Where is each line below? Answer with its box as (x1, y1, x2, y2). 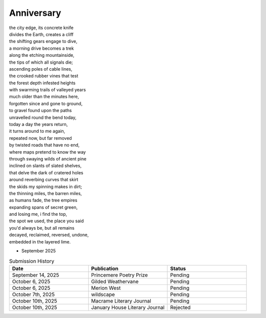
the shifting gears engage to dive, (9, 39, 77, 44)
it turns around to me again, (9, 128, 66, 134)
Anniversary (9, 7, 62, 18)
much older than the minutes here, (9, 94, 79, 100)
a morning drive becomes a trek (9, 45, 74, 51)
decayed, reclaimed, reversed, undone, (9, 232, 89, 238)
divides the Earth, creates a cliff (9, 31, 74, 37)
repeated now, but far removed (9, 135, 72, 141)
